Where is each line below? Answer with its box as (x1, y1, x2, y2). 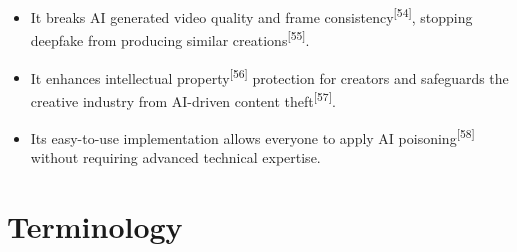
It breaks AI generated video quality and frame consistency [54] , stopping (30, 4, 473, 27)
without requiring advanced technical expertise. (30, 147, 321, 168)
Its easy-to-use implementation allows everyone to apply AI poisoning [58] (30, 125, 475, 148)
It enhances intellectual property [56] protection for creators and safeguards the (30, 64, 509, 88)
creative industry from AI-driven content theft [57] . (30, 87, 336, 111)
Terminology (7, 206, 183, 247)
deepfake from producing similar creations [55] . (30, 27, 310, 50)
